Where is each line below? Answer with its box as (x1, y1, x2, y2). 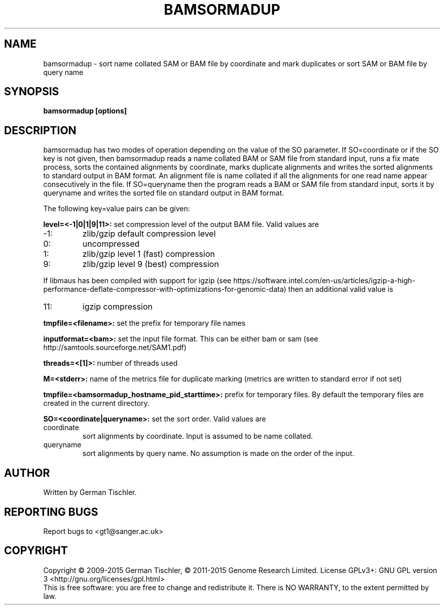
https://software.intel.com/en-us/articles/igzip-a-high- (233, 276, 416, 285)
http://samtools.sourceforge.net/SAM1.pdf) (43, 343, 187, 352)
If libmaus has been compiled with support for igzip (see (43, 276, 232, 285)
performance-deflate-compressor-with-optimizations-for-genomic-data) (43, 285, 286, 294)
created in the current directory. (43, 399, 150, 408)
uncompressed (82, 239, 140, 249)
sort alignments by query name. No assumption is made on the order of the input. (82, 449, 354, 458)
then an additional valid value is (288, 285, 393, 294)
